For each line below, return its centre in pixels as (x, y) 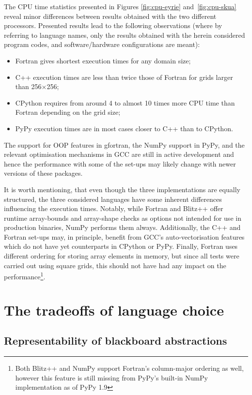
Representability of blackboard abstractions (116, 341)
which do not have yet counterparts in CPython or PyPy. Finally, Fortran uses (121, 246)
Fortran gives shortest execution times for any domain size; (103, 60)
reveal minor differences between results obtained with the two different (110, 16)
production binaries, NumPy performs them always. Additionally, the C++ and (122, 227)
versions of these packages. (43, 173)
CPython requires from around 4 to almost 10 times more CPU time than (125, 102)
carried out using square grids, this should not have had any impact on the (115, 265)
